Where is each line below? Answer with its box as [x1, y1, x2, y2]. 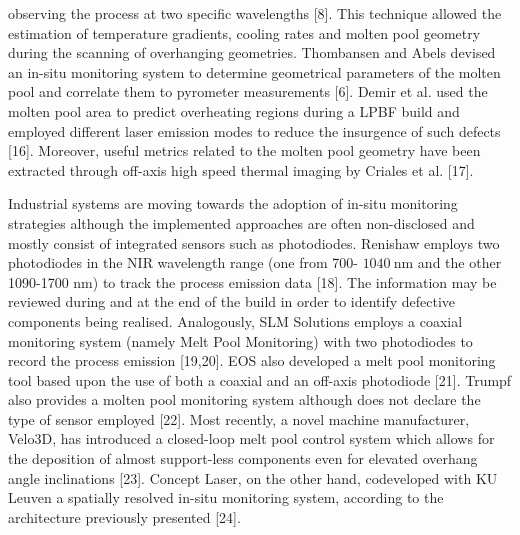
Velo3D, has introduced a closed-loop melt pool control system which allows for [8, 428, 495, 449]
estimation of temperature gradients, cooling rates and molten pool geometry [8, 22, 481, 43]
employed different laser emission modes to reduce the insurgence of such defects [8, 120, 501, 141]
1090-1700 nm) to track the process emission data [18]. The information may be [8, 271, 497, 292]
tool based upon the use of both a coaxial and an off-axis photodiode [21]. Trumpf [8, 369, 512, 390]
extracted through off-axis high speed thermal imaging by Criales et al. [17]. [8, 159, 474, 180]
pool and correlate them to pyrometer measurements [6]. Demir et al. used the [8, 81, 488, 102]
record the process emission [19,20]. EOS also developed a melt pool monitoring [8, 350, 496, 371]
